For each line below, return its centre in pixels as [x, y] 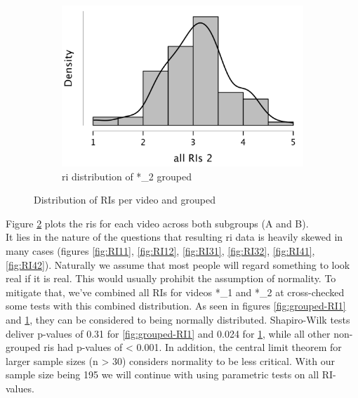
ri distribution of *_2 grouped [127, 176]
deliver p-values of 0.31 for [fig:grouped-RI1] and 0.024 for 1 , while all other [168, 333]
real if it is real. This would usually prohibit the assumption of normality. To [171, 278]
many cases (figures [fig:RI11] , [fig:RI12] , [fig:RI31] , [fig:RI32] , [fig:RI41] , [160, 251]
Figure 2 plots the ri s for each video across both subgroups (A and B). [157, 223]
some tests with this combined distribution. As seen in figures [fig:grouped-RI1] [176, 306]
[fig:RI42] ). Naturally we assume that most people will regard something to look [178, 264]
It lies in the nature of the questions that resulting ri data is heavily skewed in [174, 237]
